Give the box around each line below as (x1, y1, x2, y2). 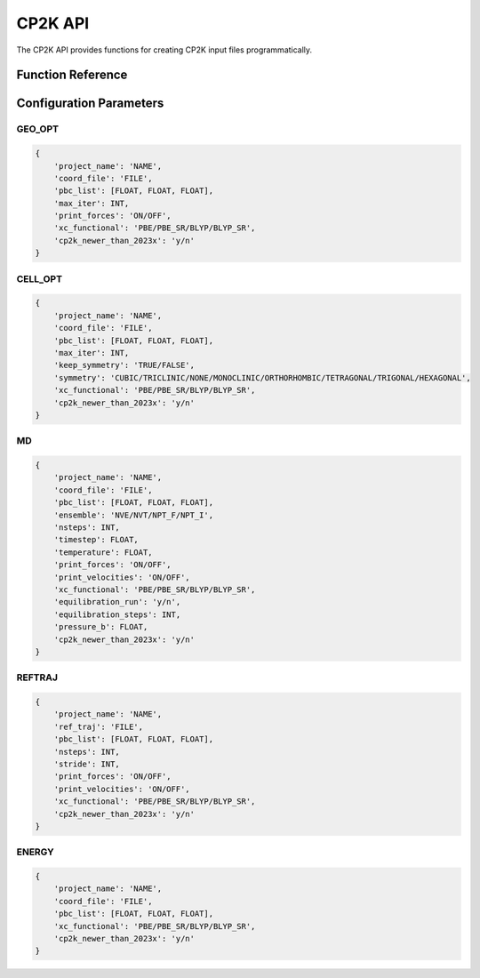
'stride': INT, (53, 759, 120, 769)
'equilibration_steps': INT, (53, 609, 181, 620)
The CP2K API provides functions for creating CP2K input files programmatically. (16, 44, 313, 55)
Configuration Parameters (16, 96, 164, 111)
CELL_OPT (16, 272, 62, 285)
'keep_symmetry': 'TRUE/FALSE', (53, 360, 196, 371)
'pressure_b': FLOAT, (53, 622, 148, 632)
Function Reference (16, 68, 128, 83)
